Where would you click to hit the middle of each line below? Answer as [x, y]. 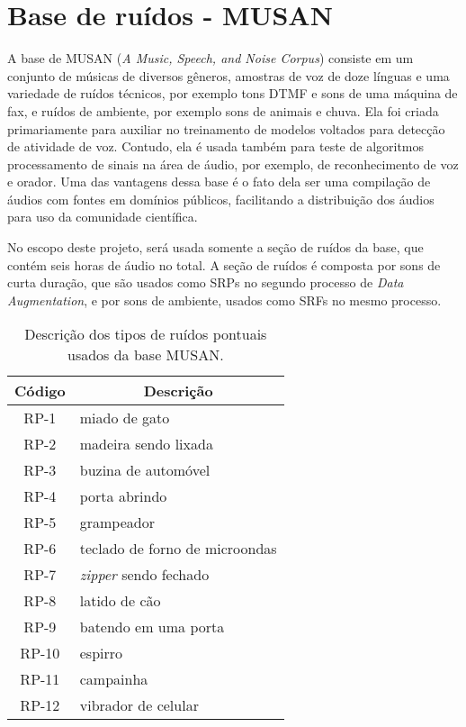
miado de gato [125, 418]
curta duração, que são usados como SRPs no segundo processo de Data [206, 282]
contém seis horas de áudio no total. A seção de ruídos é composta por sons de [224, 264]
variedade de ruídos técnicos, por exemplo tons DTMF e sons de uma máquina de [233, 93]
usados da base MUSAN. [146, 355]
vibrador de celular [139, 705]
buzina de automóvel [145, 470]
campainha [114, 679]
